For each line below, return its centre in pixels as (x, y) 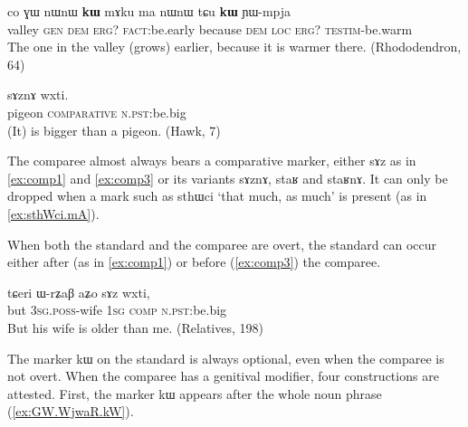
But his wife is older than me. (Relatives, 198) (135, 327)
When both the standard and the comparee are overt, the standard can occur (222, 244)
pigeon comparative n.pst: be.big (97, 112)
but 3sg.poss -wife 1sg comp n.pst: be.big (117, 310)
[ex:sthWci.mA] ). (53, 213)
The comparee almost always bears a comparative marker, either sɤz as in (212, 161)
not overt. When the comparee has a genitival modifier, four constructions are (223, 376)
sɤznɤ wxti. (38, 95)
